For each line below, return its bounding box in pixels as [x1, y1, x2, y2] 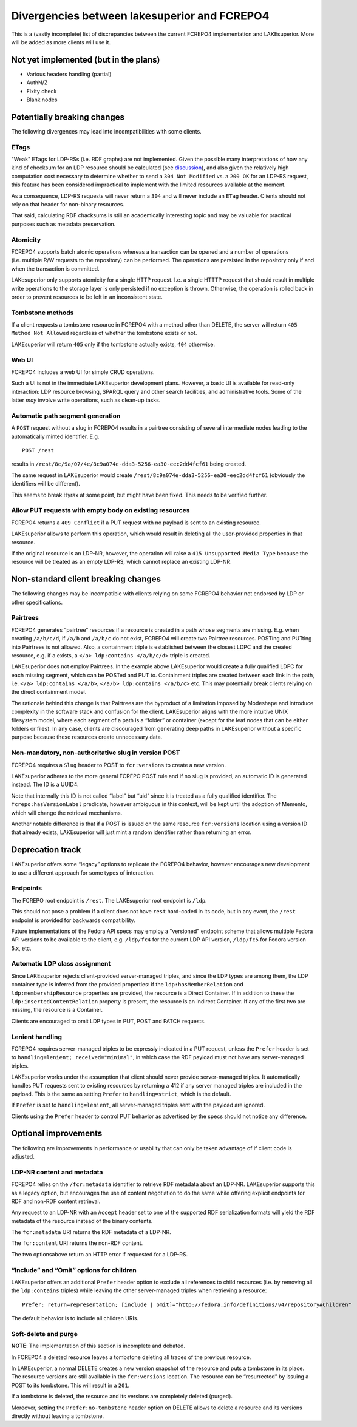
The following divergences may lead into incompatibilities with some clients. [11, 127, 202, 135]
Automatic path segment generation [11, 412, 121, 420]
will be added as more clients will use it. [11, 38, 111, 46]
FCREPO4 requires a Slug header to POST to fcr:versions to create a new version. [11, 761, 226, 768]
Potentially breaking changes [11, 112, 124, 122]
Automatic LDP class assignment [11, 960, 111, 968]
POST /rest [22, 447, 55, 454]
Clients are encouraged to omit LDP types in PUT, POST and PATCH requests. [11, 1017, 206, 1025]
